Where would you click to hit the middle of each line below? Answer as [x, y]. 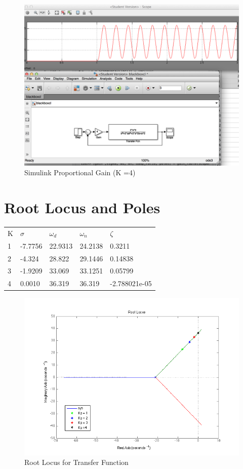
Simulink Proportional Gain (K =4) [80, 172]
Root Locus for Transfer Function [76, 462]
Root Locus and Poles [82, 207]
